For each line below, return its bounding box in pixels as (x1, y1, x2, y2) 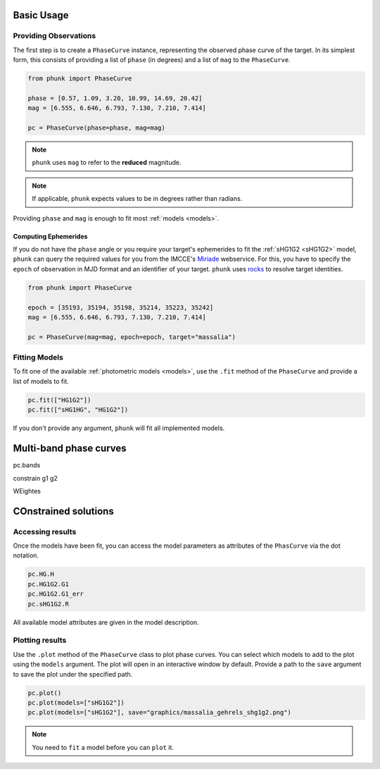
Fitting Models (13, 352, 63, 362)
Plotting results (13, 635, 67, 645)
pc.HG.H (27, 570, 54, 578)
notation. (13, 551, 39, 560)
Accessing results (13, 527, 77, 536)
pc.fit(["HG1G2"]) (27, 395, 91, 404)
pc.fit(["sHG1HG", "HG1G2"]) (27, 406, 129, 414)
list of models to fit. (13, 377, 70, 386)
